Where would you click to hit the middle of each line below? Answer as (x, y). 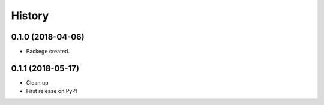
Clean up (37, 82)
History (30, 16)
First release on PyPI (52, 91)
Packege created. (48, 52)
